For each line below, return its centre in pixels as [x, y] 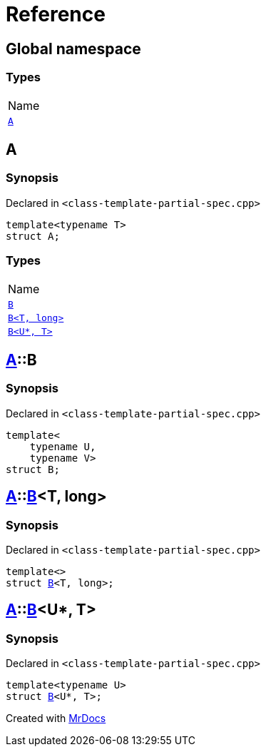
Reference [56, 14]
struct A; [33, 236]
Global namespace [73, 49]
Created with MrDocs [56, 718]
